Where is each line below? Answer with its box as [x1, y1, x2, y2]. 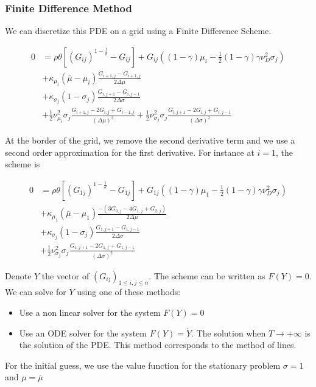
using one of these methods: [77, 285, 181, 298]
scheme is [5, 158, 40, 170]
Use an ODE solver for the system [19, 326, 147, 339]
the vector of [41, 269, 90, 282]
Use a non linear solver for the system [19, 306, 161, 319]
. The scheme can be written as [149, 269, 265, 282]
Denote [5, 269, 32, 282]
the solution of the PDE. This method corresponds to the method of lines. [19, 338, 297, 351]
